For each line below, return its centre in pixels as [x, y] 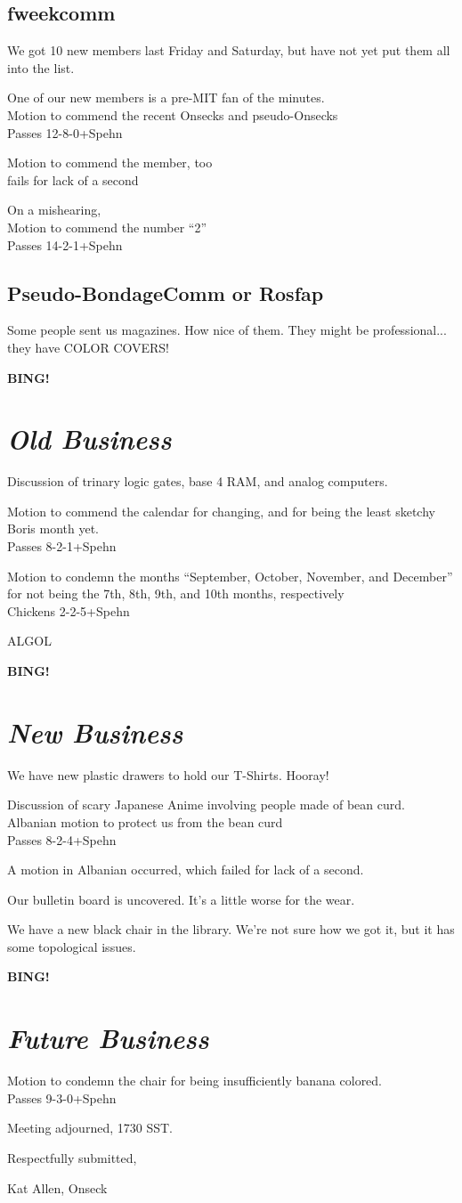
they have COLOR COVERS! [88, 347]
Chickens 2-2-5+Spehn [69, 610]
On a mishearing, [54, 210]
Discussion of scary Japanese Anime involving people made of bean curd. [206, 805]
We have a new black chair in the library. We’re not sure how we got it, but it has [231, 929]
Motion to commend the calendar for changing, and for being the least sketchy [221, 511]
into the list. [41, 67]
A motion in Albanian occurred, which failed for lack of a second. [186, 870]
